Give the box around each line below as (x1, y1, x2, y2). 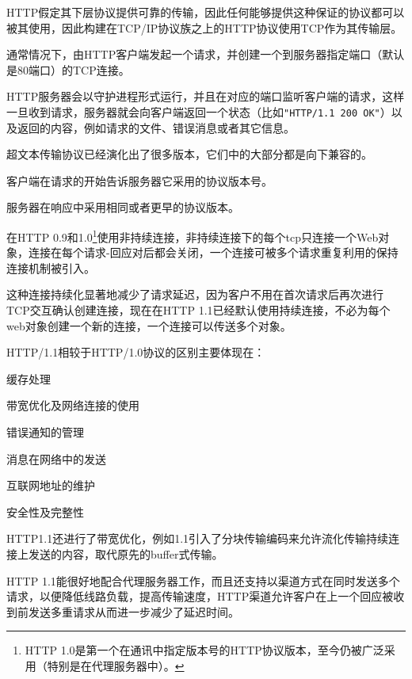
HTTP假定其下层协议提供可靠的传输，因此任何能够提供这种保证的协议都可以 (6, 4, 405, 20)
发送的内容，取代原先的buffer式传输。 (28, 545, 223, 562)
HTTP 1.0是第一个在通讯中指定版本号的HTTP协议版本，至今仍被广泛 (25, 642, 384, 658)
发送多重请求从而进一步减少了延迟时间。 (28, 603, 239, 620)
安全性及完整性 (6, 503, 84, 520)
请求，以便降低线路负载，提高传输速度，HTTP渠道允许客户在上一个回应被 (6, 588, 394, 605)
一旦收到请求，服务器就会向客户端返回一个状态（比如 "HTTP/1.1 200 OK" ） (6, 103, 391, 120)
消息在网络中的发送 (6, 450, 106, 467)
